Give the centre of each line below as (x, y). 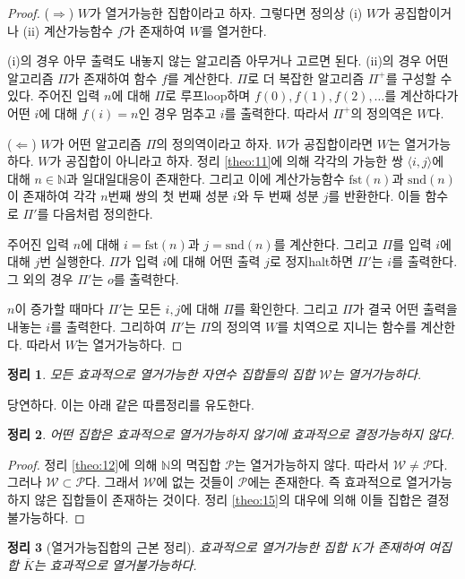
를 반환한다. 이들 (375, 196)
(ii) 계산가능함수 (68, 30)
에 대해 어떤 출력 (214, 261)
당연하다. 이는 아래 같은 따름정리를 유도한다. (131, 404)
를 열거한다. (234, 30)
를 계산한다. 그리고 (326, 243)
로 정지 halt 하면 (311, 261)
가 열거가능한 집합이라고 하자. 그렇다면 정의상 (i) (226, 13)
